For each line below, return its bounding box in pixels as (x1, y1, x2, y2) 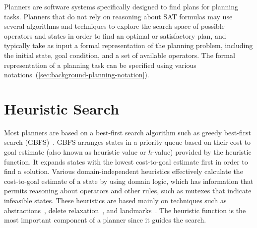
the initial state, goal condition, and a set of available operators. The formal (4, 50, 235, 60)
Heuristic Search (4, 98, 120, 118)
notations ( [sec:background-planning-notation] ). (4, 69, 149, 80)
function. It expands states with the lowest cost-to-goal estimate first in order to (4, 156, 248, 167)
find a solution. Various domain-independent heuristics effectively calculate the (4, 166, 243, 176)
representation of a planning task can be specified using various (4, 59, 196, 70)
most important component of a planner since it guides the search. (4, 215, 206, 225)
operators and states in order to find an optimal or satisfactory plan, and (4, 30, 226, 41)
